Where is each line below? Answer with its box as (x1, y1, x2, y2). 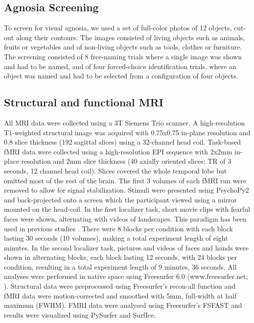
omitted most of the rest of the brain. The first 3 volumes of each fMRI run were (4, 175, 247, 185)
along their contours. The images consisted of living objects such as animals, (16, 32, 245, 42)
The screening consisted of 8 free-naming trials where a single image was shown (4, 51, 242, 61)
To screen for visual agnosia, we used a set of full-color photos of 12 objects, (4, 23, 232, 33)
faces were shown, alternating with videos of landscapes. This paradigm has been (4, 213, 247, 224)
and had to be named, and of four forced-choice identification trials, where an (4, 61, 236, 71)
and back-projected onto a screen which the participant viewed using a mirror (4, 194, 237, 204)
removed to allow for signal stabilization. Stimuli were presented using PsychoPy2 (4, 185, 249, 195)
